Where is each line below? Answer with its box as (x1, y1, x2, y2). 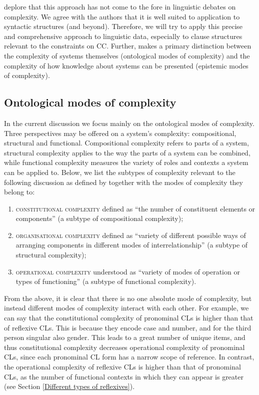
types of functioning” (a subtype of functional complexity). (15, 276, 196, 286)
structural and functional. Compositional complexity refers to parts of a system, (4, 137, 249, 148)
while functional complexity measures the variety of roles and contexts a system (4, 157, 248, 167)
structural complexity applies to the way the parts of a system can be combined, (4, 147, 250, 157)
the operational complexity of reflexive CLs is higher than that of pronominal (4, 361, 241, 372)
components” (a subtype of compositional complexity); (15, 213, 183, 223)
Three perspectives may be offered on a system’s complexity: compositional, (4, 127, 236, 138)
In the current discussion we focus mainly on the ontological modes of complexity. (4, 117, 254, 128)
